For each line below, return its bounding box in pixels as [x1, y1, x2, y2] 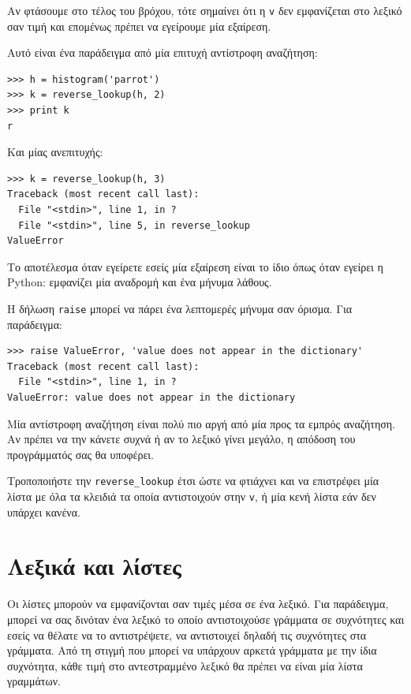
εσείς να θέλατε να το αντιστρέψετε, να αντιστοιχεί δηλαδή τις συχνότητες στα [7, 626, 367, 643]
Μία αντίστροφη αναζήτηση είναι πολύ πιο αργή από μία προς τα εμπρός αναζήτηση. [7, 415, 395, 431]
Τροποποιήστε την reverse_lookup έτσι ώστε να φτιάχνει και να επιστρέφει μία [7, 472, 379, 489]
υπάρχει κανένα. [7, 503, 80, 520]
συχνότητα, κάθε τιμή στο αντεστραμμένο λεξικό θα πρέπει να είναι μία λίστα [7, 657, 363, 673]
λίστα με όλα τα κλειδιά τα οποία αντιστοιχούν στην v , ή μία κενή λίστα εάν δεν [7, 488, 376, 505]
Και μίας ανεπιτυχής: [7, 144, 103, 160]
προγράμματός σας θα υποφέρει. [7, 446, 155, 462]
